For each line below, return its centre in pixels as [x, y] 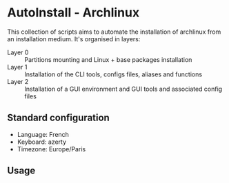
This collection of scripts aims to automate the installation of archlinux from [114, 32]
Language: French [43, 134]
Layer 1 [17, 67]
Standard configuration [59, 118]
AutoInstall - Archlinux [73, 13]
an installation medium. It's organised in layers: [74, 39]
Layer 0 [18, 52]
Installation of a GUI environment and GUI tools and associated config [123, 89]
